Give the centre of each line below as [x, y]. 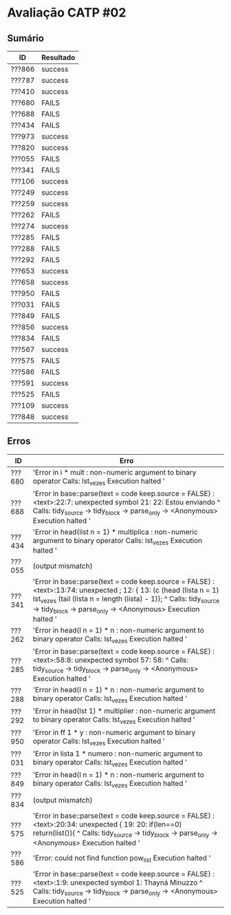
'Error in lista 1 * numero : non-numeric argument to [118, 754]
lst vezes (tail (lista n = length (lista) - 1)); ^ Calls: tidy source [126, 600]
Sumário [26, 38]
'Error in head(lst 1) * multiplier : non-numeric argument [124, 711]
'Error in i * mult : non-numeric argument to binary [114, 472]
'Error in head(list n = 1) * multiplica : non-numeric [115, 532]
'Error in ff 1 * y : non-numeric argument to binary [114, 732]
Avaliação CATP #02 [67, 13]
